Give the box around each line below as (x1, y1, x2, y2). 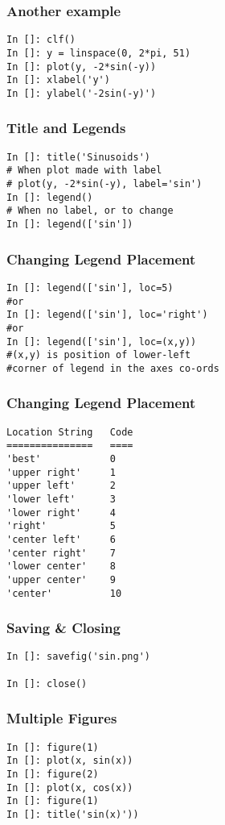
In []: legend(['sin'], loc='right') (6, 309, 208, 321)
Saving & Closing (6, 618, 121, 638)
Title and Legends (6, 118, 126, 138)
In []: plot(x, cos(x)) (6, 781, 133, 794)
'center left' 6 (6, 533, 117, 545)
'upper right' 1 (6, 466, 117, 478)
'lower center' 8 (6, 560, 117, 573)
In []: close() (6, 677, 88, 690)
